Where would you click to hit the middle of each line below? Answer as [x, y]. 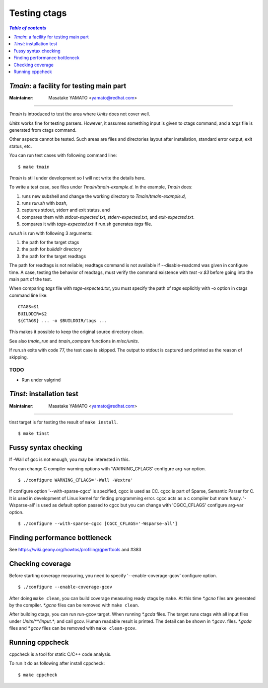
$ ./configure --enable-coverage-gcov [65, 587]
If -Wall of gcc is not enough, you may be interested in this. [69, 459]
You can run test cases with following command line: [63, 155]
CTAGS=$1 [29, 307]
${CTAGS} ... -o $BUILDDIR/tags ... [63, 320]
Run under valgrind [41, 380]
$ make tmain [34, 167]
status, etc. [21, 146]
